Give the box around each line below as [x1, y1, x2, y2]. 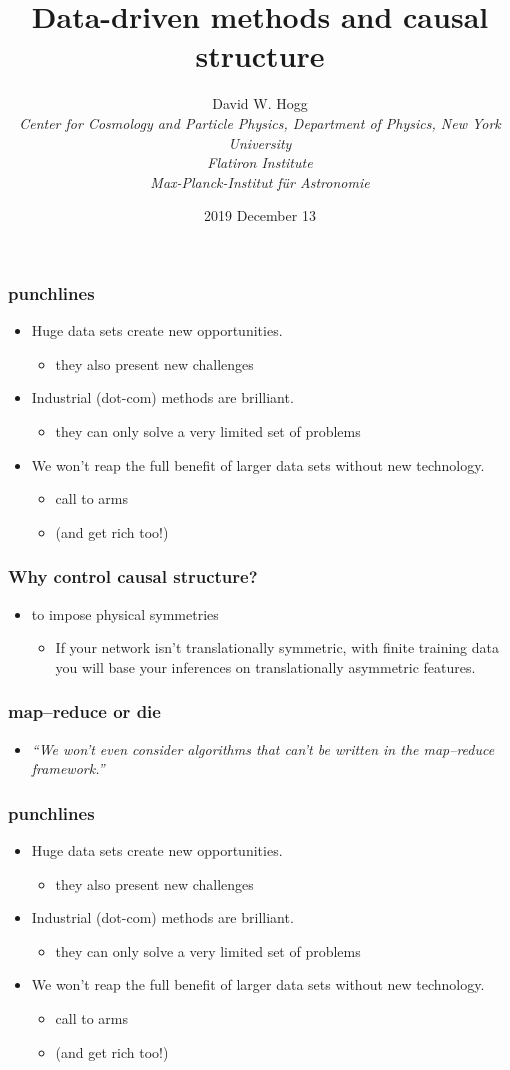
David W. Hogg [212, 93, 308, 114]
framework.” [31, 758, 105, 779]
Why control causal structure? [8, 564, 258, 589]
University [228, 132, 292, 153]
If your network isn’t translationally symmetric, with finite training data [55, 637, 500, 658]
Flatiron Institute [207, 152, 313, 173]
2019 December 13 [204, 205, 316, 226]
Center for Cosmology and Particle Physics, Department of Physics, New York [19, 112, 501, 133]
